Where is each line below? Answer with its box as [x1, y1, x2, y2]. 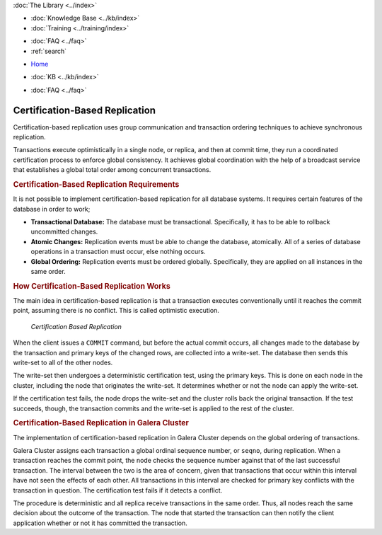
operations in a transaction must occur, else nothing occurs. [30, 248, 207, 256]
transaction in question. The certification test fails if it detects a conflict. [13, 485, 223, 495]
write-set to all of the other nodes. [13, 358, 113, 367]
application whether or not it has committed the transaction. [13, 519, 187, 527]
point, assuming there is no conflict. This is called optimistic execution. [13, 306, 219, 315]
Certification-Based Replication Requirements [13, 179, 180, 189]
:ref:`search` [30, 47, 67, 55]
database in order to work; [13, 205, 91, 213]
